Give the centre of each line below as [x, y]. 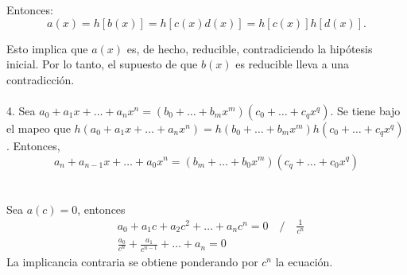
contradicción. [41, 79]
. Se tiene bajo [365, 110]
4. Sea [21, 110]
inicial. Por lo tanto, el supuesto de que [102, 64]
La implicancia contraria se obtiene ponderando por [132, 261]
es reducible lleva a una [292, 64]
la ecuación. [304, 261]
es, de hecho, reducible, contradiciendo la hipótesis [250, 48]
